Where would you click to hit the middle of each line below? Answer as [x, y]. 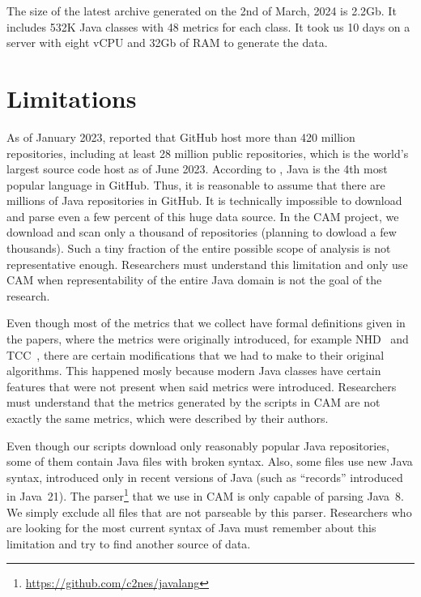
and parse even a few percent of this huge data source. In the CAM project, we [203, 216]
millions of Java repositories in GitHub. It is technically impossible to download [204, 200]
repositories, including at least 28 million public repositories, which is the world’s [208, 153]
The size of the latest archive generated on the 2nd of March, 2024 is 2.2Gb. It [202, 11]
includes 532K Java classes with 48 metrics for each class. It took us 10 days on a [208, 26]
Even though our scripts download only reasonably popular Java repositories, [198, 445]
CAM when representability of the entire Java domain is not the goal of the [194, 280]
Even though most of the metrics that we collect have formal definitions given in [206, 323]
